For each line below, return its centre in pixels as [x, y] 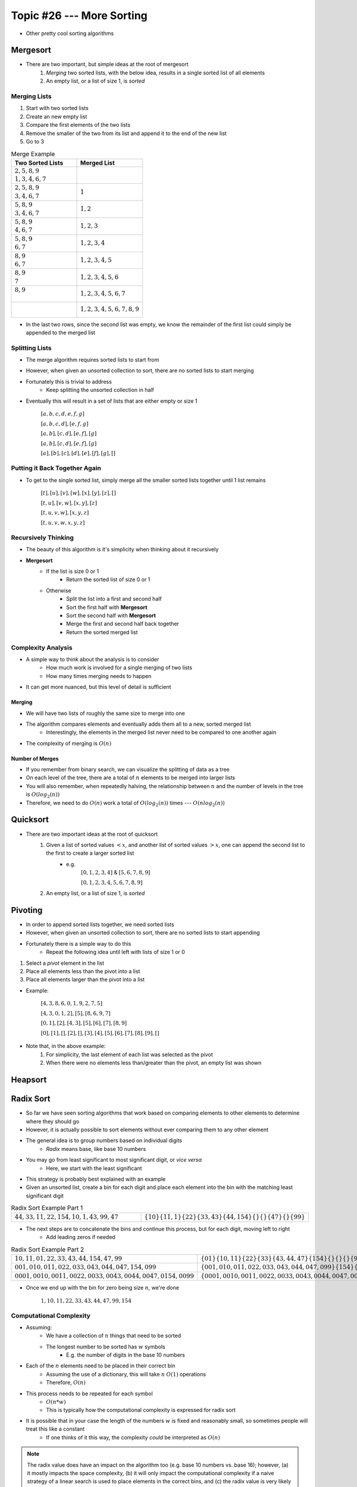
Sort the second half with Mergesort [111, 616]
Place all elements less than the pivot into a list [83, 971]
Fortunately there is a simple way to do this [79, 943]
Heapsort [29, 1080]
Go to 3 [35, 141]
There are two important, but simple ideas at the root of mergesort [107, 64]
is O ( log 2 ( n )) [43, 795]
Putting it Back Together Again [56, 468]
